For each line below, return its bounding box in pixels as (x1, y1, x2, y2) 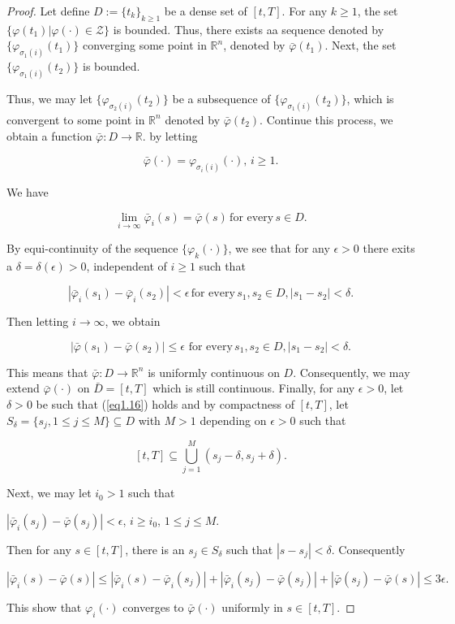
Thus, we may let (6, 90, 92, 107)
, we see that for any (228, 239, 330, 256)
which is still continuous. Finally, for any (152, 379, 355, 396)
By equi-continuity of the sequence (6, 239, 178, 256)
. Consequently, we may (293, 363, 410, 380)
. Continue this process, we (260, 110, 393, 128)
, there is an (125, 540, 185, 557)
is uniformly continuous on (148, 363, 280, 380)
